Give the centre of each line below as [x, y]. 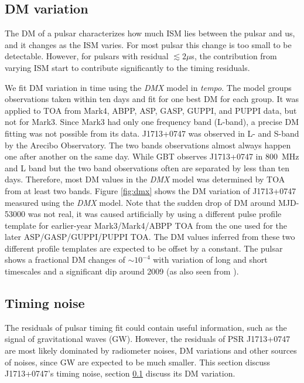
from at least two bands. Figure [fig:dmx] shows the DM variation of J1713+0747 [151, 190]
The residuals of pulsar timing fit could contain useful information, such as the [146, 327]
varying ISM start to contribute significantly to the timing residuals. [127, 67]
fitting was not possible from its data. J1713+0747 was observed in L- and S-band [152, 133]
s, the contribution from [234, 56]
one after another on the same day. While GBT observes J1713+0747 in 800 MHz [152, 156]
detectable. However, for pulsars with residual [87, 56]
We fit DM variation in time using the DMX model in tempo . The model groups [148, 87]
